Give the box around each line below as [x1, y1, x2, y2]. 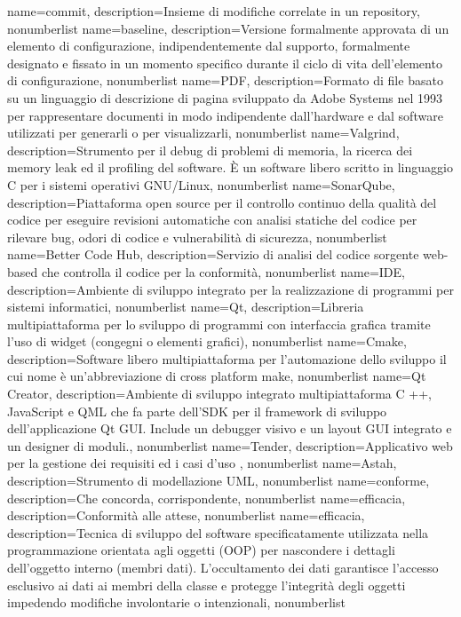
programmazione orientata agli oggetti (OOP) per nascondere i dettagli [7, 541, 395, 559]
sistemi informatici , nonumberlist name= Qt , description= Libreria [7, 297, 364, 316]
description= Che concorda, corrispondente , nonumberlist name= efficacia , [7, 488, 406, 507]
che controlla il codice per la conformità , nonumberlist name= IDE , [41, 262, 405, 281]
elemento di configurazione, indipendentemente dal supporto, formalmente [7, 36, 410, 55]
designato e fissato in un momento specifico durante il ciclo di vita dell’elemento [7, 53, 442, 72]
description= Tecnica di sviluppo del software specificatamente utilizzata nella [7, 523, 429, 542]
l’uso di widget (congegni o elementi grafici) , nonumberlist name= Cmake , [7, 332, 407, 351]
